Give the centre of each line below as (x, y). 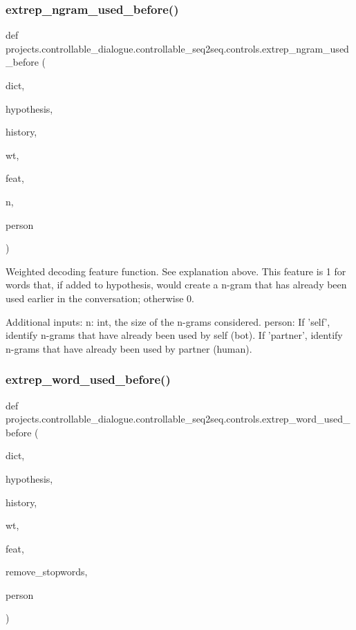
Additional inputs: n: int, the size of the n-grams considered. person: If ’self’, (168, 321)
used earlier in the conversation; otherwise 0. (100, 298)
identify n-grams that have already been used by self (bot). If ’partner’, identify (174, 335)
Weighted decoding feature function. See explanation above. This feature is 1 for (176, 271)
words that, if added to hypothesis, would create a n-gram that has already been (176, 285)
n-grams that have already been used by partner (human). (129, 348)
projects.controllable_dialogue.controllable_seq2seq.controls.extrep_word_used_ (178, 419)
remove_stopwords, (47, 572)
